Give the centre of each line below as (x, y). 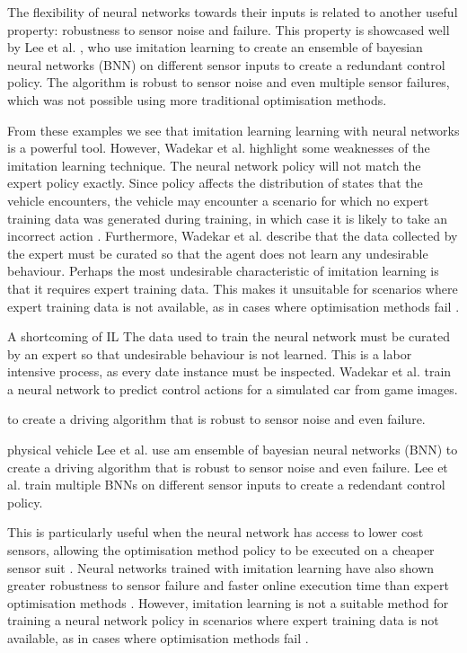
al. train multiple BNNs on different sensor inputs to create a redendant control (226, 485)
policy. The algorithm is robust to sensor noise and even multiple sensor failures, (229, 82)
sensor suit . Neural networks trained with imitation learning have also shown (221, 567)
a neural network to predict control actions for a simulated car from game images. (233, 388)
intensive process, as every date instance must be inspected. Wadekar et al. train (229, 371)
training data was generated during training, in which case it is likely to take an (228, 218)
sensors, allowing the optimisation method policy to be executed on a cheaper (221, 550)
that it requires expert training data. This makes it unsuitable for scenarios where (233, 288)
